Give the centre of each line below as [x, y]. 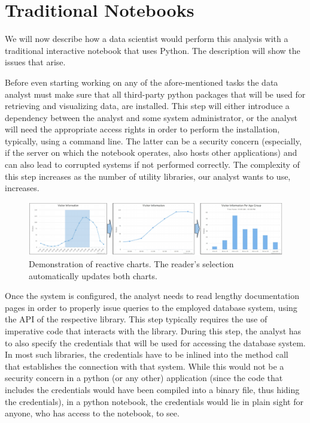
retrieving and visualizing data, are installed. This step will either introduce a [147, 106]
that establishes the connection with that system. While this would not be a [145, 366]
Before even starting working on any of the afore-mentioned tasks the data [142, 82]
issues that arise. [35, 62]
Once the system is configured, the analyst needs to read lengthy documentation [152, 296]
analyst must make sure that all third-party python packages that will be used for [155, 94]
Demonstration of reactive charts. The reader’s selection [131, 264]
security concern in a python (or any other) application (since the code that [144, 378]
